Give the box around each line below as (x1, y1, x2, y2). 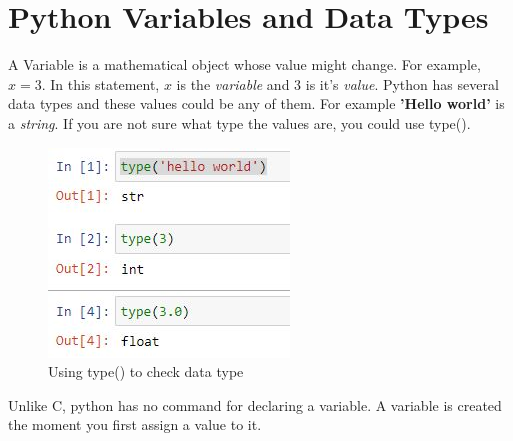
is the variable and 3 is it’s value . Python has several (176, 73, 499, 94)
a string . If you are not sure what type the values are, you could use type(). (8, 112, 471, 133)
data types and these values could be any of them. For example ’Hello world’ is (8, 93, 505, 114)
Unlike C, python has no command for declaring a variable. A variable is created (8, 394, 502, 415)
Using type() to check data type (48, 361, 244, 382)
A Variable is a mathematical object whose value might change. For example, (8, 54, 481, 75)
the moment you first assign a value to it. (8, 414, 262, 435)
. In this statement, (41, 73, 160, 94)
